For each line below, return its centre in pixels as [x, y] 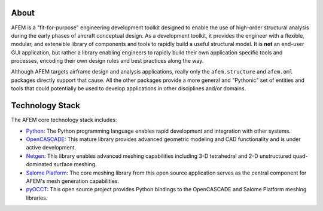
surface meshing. [75, 164]
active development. [51, 148]
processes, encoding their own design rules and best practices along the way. [107, 61]
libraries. [37, 198]
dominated [39, 164]
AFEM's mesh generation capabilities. [73, 181]
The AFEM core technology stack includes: [64, 120]
